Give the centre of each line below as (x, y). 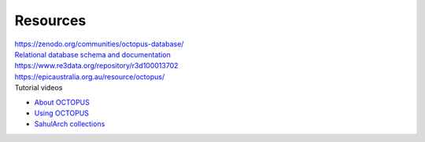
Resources (50, 20)
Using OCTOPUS (62, 113)
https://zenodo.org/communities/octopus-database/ (99, 44)
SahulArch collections (70, 124)
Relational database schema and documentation (92, 54)
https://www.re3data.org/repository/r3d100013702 (96, 66)
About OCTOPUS (62, 102)
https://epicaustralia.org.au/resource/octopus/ (90, 76)
